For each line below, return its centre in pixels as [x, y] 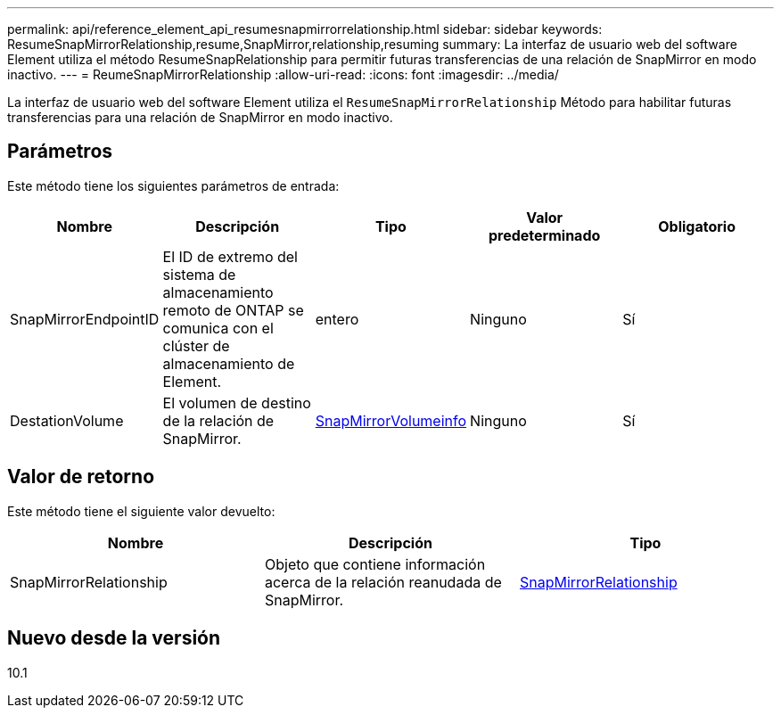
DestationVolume [67, 420]
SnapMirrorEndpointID [85, 319]
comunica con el [218, 328]
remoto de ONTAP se [233, 310]
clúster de [196, 345]
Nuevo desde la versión [114, 638]
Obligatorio [697, 226]
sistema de [199, 274]
